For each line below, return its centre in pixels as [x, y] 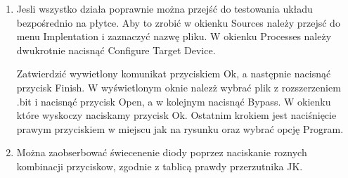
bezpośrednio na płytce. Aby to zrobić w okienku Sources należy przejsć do [178, 22]
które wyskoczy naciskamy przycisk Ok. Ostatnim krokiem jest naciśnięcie [176, 115]
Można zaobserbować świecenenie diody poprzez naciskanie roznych [162, 152]
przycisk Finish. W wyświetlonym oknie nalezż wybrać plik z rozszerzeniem [179, 87]
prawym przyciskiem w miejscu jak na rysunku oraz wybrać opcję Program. [180, 128]
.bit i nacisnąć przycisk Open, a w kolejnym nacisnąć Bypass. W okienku [174, 101]
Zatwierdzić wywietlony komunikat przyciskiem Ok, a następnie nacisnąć [174, 74]
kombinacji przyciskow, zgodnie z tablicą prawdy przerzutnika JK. [160, 166]
